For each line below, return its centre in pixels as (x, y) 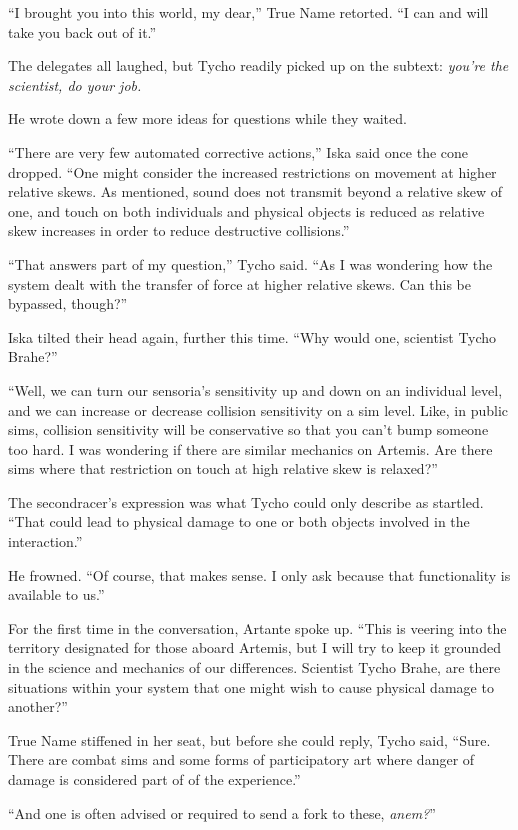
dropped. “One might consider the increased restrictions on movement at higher (252, 171)
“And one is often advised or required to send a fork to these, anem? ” (222, 812)
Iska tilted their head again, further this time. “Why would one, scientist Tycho (252, 336)
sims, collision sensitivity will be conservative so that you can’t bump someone (248, 429)
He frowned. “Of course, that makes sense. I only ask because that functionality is (259, 574)
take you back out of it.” (82, 31)
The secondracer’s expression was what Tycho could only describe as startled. (246, 501)
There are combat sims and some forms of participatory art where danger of (241, 759)
